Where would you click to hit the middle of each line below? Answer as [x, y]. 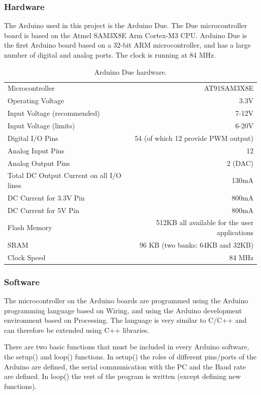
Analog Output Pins [39, 163]
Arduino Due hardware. [130, 71]
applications [235, 232]
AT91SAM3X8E [229, 88]
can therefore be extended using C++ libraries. [77, 330]
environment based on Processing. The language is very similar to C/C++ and [125, 320]
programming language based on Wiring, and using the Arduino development [123, 310]
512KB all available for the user [205, 222]
